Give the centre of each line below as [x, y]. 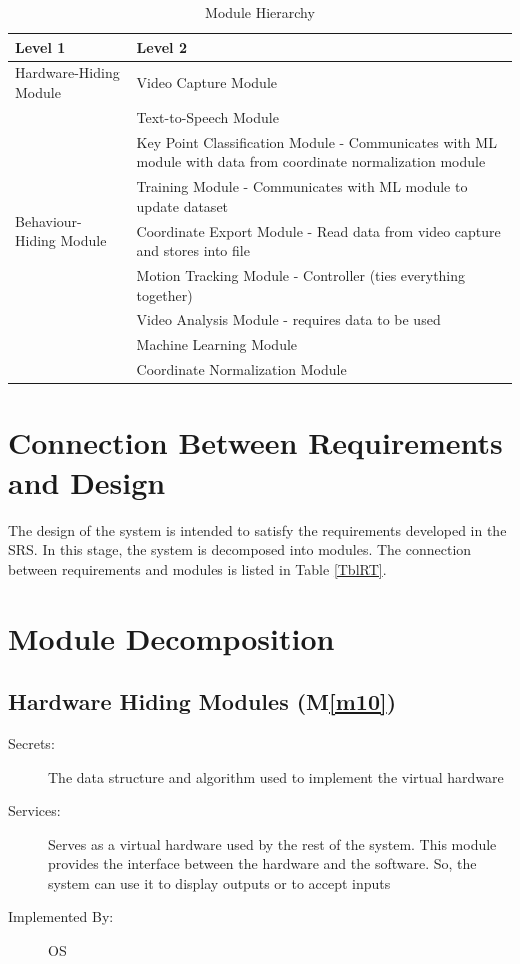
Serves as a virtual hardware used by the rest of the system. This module [272, 843]
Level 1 [40, 46]
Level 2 [161, 46]
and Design [87, 481]
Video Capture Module [207, 82]
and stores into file [193, 250]
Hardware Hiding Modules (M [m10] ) [202, 701]
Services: [34, 810]
